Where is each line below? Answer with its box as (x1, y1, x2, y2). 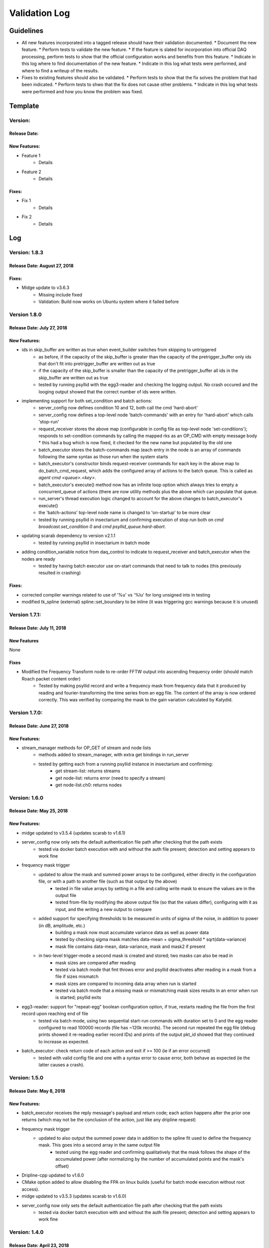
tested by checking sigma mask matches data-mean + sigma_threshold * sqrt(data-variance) (55, 936, 247, 942)
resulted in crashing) (38, 570, 81, 576)
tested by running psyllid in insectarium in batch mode (38, 540, 150, 546)
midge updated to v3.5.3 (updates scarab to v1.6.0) (21, 1193, 127, 1199)
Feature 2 (21, 169, 42, 175)
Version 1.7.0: (9, 709, 43, 716)
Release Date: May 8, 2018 (9, 1088, 66, 1094)
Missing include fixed (38, 292, 82, 298)
